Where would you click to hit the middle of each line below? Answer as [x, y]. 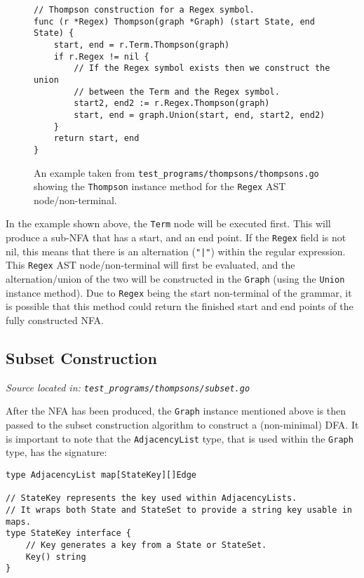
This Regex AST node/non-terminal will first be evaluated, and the [150, 265]
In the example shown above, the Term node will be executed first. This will [168, 223]
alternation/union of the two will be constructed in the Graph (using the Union [175, 279]
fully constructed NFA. [55, 320]
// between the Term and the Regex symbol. [177, 92]
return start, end [96, 139]
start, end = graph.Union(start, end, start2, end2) [200, 115]
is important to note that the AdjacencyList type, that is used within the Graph [180, 438]
